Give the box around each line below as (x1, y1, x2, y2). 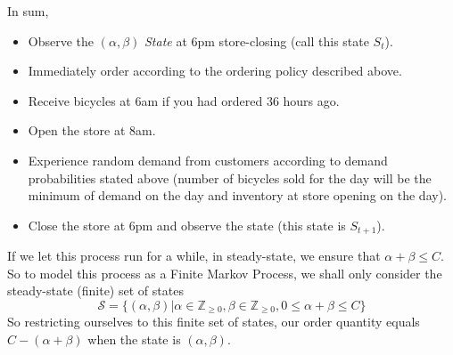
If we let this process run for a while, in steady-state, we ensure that (7, 246, 381, 265)
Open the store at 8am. (28, 121, 156, 140)
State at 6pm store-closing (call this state (144, 31, 369, 50)
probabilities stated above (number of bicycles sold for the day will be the (28, 168, 432, 187)
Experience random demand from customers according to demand (28, 150, 388, 169)
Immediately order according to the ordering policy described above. (28, 61, 402, 80)
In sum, (7, 2, 49, 20)
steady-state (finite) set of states (7, 281, 184, 300)
